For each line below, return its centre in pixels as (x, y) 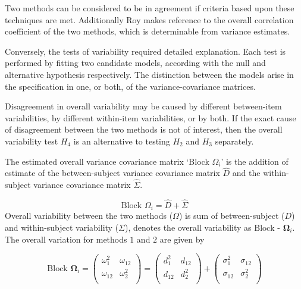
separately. (234, 141)
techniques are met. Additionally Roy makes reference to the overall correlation (149, 19)
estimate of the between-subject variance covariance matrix (112, 173)
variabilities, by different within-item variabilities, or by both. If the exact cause (150, 117)
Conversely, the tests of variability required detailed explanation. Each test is (145, 51)
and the (246, 173)
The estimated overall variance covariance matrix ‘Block (107, 161)
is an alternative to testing (122, 141)
